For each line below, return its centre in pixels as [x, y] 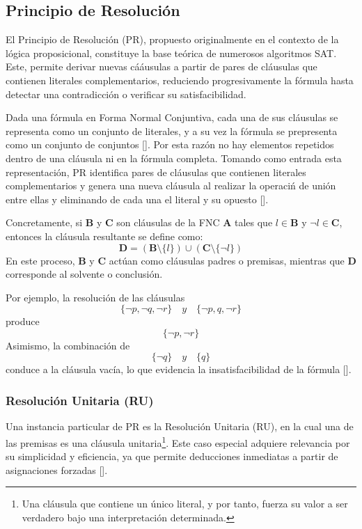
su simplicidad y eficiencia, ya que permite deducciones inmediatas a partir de [172, 456]
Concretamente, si [44, 222]
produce [23, 321]
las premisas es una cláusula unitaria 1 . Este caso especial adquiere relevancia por [178, 441]
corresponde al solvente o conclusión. [84, 274]
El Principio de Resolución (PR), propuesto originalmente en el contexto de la [172, 39]
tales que [253, 222]
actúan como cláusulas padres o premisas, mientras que [227, 260]
